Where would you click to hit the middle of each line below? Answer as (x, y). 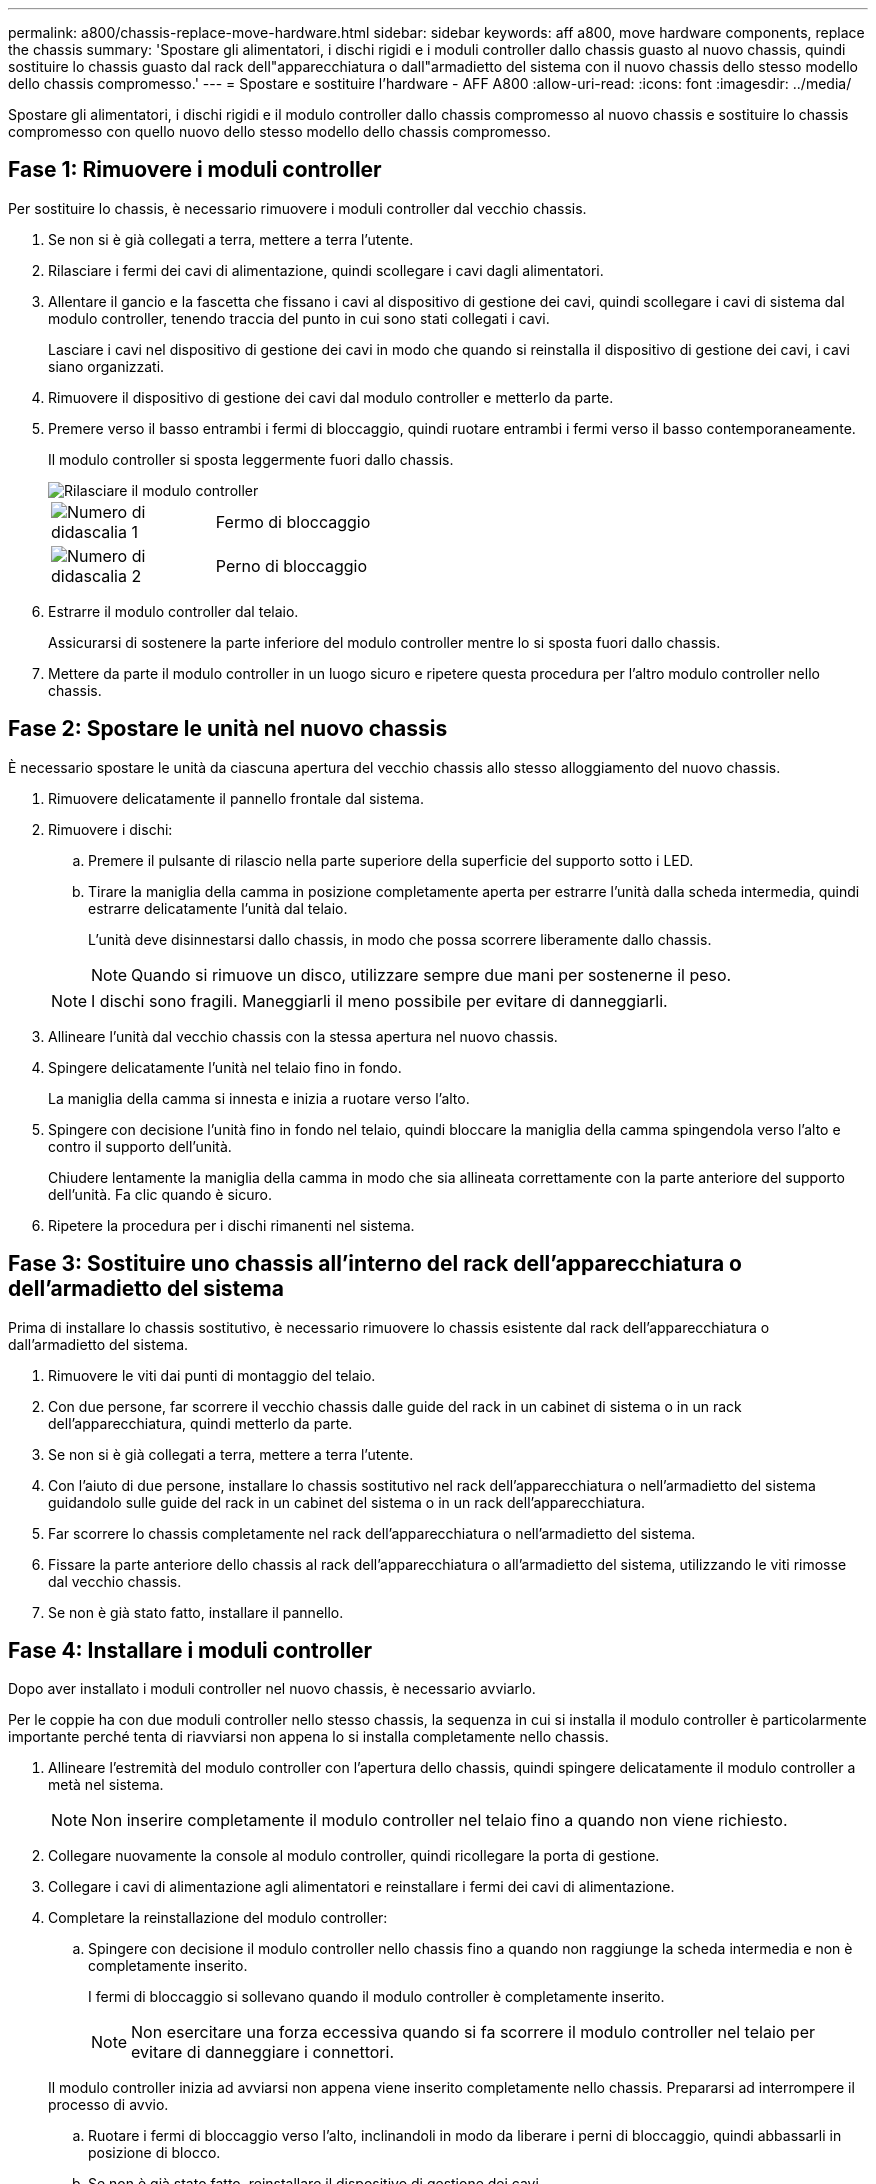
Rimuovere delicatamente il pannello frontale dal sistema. (236, 798)
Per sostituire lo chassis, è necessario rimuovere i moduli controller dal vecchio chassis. (297, 208)
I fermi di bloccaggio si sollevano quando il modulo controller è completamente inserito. (376, 1997)
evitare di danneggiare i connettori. (262, 2052)
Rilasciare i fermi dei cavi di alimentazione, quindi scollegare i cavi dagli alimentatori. (326, 270)
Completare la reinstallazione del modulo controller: (218, 1918)
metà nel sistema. (106, 1785)
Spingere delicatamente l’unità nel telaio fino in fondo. (225, 1067)
